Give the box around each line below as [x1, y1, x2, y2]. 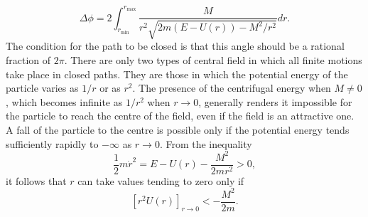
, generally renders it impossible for [198, 94, 352, 109]
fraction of [6, 53, 51, 68]
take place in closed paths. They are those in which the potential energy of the [6, 66, 348, 81]
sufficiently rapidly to [6, 136, 99, 151]
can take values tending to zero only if [77, 173, 244, 188]
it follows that [6, 173, 67, 188]
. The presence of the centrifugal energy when [132, 80, 331, 95]
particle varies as [6, 80, 79, 95]
